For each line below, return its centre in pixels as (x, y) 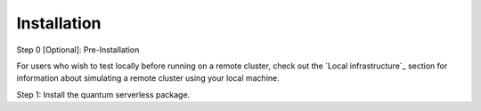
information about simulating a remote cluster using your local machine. (148, 78)
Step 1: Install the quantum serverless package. (103, 94)
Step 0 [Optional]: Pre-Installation (78, 50)
